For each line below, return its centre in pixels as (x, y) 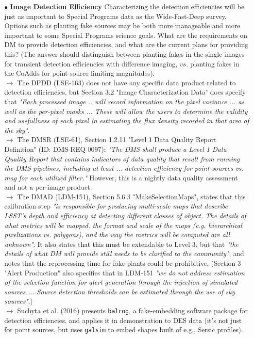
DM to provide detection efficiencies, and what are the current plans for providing (127, 44)
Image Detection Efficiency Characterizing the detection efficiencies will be (127, 6)
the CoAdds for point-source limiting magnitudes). (80, 73)
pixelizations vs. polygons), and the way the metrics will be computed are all (117, 234)
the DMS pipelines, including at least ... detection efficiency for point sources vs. (124, 168)
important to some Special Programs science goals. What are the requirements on (126, 35)
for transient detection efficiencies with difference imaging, (91, 63)
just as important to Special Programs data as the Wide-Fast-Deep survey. (116, 16)
